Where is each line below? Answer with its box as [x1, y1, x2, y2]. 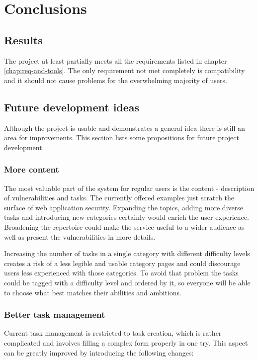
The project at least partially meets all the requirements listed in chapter [4, 55, 227, 66]
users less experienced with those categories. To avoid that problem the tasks [4, 268, 239, 278]
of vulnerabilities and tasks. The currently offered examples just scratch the [4, 192, 235, 203]
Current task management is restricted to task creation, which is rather [4, 328, 222, 338]
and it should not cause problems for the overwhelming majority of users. [4, 75, 227, 85]
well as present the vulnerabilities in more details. [4, 231, 156, 242]
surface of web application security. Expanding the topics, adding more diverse [4, 202, 243, 212]
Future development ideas [4, 99, 140, 114]
